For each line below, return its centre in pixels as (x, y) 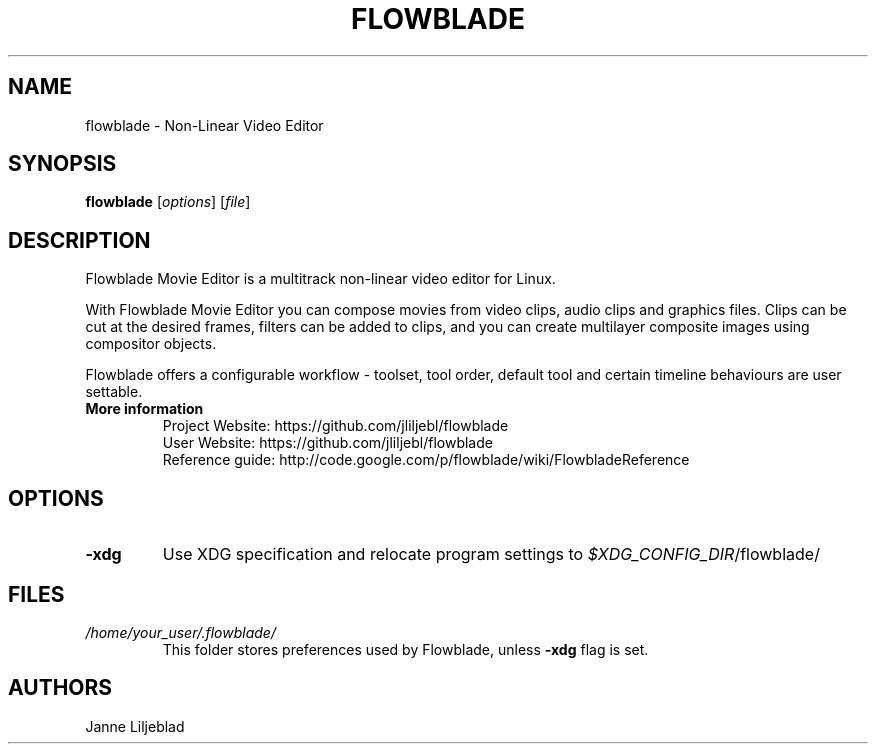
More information (144, 409)
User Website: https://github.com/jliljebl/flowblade (327, 443)
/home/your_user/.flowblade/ (180, 632)
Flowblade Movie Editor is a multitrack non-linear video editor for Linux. (320, 279)
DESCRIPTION (79, 240)
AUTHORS (60, 688)
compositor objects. (151, 344)
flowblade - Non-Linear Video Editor (204, 125)
